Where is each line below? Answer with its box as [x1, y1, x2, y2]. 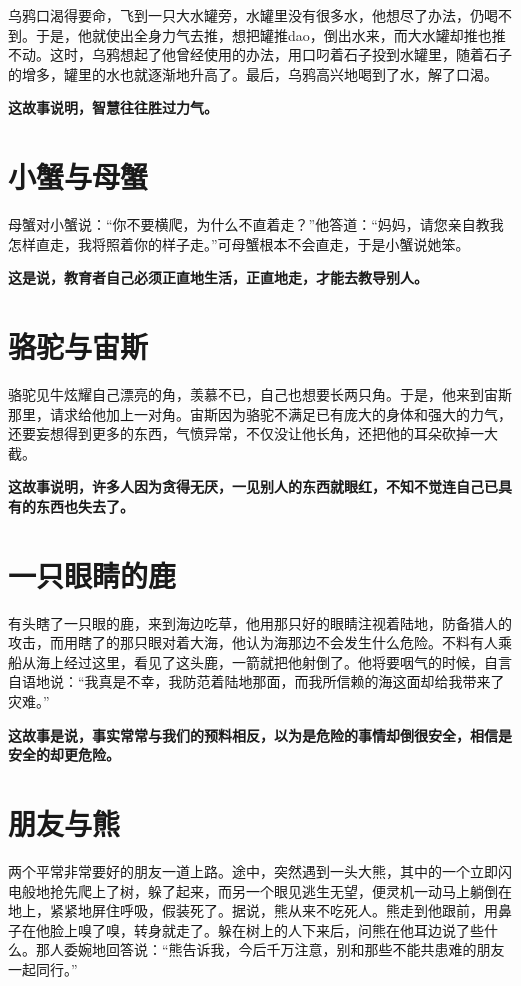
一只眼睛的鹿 [8, 554, 177, 595]
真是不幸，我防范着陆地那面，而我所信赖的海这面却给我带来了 [98, 671, 505, 692]
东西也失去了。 [35, 495, 134, 516]
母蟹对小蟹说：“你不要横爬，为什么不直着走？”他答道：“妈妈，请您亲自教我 [8, 214, 504, 235]
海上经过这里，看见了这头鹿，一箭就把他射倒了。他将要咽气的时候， [35, 651, 484, 672]
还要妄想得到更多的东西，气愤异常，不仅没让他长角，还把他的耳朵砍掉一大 [8, 423, 498, 444]
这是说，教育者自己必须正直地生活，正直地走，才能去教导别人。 [8, 267, 428, 288]
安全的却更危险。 [8, 744, 120, 765]
